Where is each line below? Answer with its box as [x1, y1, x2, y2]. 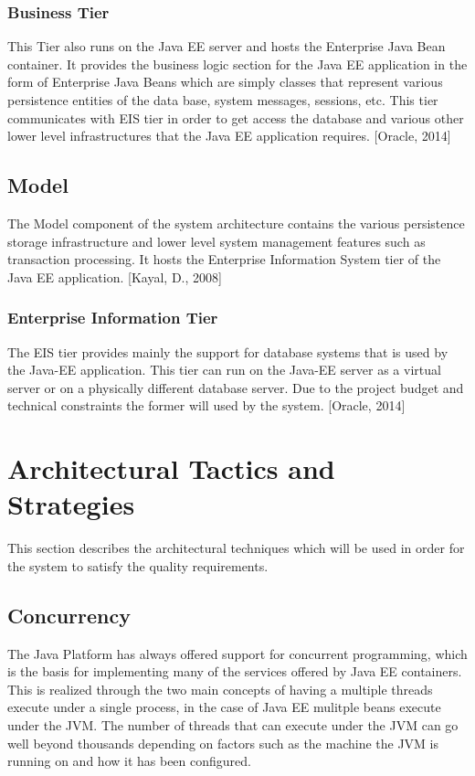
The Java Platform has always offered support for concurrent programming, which [7, 643, 468, 663]
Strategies [7, 485, 135, 523]
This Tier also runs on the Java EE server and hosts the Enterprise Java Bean [7, 37, 446, 56]
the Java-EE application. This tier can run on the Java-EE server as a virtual [7, 360, 441, 379]
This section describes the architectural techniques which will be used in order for [7, 538, 465, 558]
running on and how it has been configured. [7, 751, 251, 771]
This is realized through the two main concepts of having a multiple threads [7, 679, 433, 698]
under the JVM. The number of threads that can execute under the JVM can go [7, 716, 459, 735]
